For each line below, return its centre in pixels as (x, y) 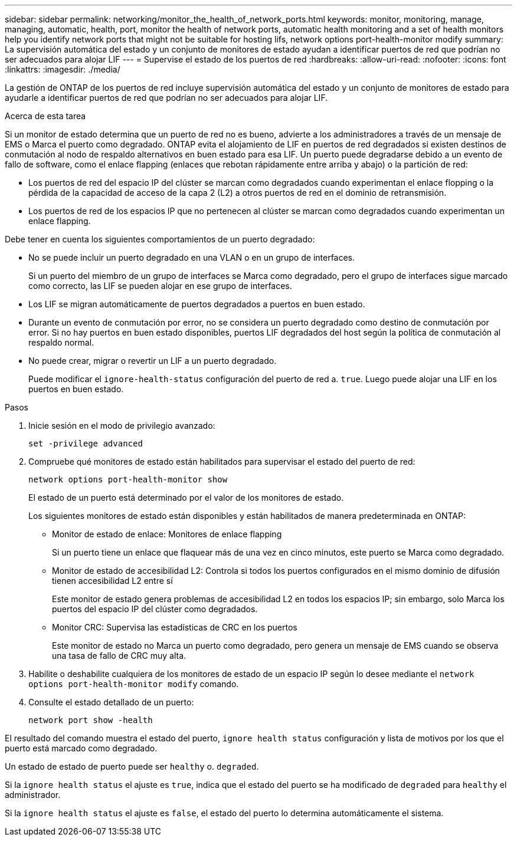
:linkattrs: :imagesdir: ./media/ (63, 69)
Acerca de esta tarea (45, 116)
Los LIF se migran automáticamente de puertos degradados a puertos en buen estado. (197, 304)
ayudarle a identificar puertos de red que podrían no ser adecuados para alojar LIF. (166, 98)
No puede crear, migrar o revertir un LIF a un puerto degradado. (153, 361)
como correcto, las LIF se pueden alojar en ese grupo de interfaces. (160, 286)
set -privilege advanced (86, 444)
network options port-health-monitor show (128, 479)
